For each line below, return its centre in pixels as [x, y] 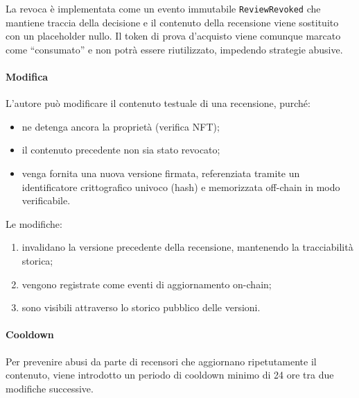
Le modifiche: [34, 223]
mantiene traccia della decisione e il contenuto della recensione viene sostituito [172, 22]
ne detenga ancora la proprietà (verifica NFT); [121, 126]
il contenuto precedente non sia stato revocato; [121, 150]
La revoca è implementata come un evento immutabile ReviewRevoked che [163, 8]
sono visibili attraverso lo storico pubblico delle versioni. [141, 307]
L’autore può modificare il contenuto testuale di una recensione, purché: [158, 103]
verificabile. [46, 200]
